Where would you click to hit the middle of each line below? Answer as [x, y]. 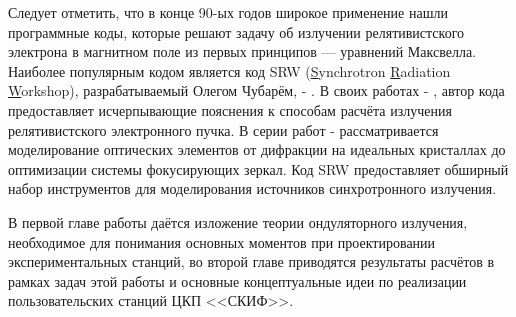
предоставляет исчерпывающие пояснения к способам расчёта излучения [230, 109]
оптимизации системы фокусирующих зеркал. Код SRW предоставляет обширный [258, 168]
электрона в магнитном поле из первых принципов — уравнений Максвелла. [242, 51]
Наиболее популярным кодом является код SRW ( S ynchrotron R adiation [229, 70]
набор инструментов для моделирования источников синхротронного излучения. [252, 188]
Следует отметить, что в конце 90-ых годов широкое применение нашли [228, 12]
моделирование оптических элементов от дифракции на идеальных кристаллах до [257, 149]
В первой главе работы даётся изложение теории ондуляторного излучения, [238, 221]
